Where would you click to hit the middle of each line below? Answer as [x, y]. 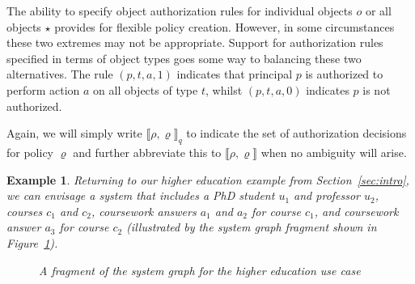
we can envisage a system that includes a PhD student [141, 195]
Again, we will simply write [74, 133]
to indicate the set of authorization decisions [296, 133]
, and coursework [356, 211]
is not [377, 89]
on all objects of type [146, 89]
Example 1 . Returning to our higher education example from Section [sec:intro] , [208, 179]
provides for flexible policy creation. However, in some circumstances [224, 26]
